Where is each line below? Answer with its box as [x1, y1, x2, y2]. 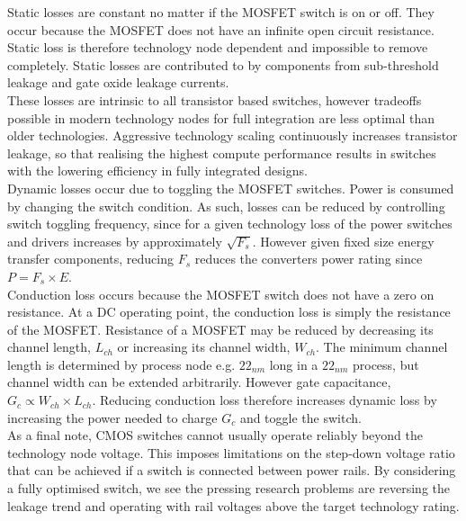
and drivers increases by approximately [7, 231, 222, 250]
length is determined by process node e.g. [7, 355, 236, 373]
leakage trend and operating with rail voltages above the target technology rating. [7, 496, 460, 515]
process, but [352, 355, 419, 373]
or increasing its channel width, [117, 337, 291, 356]
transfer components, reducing [7, 249, 175, 268]
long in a [269, 355, 318, 373]
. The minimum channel [316, 337, 448, 356]
